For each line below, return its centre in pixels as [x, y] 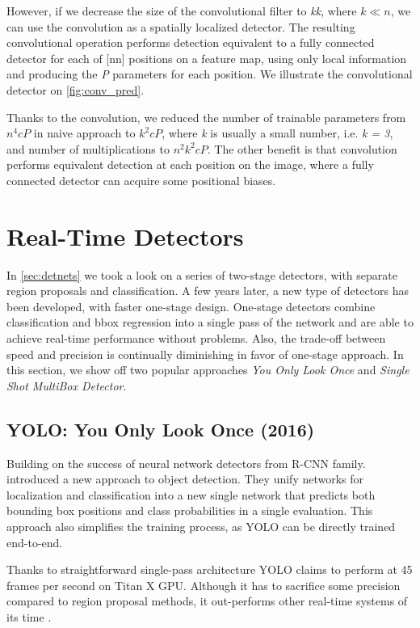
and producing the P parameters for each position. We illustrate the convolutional [210, 74]
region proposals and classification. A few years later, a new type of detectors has [208, 291]
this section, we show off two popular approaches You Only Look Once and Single [208, 370]
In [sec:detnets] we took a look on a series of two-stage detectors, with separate [202, 274]
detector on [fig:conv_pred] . [76, 89]
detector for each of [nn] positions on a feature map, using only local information [207, 58]
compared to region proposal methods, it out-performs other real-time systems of [207, 601]
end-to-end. [35, 542]
